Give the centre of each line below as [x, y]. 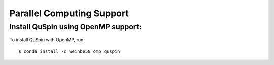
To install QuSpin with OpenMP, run [46, 40]
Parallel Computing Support [69, 13]
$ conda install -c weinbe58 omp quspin [69, 51]
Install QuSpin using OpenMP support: [75, 27]
